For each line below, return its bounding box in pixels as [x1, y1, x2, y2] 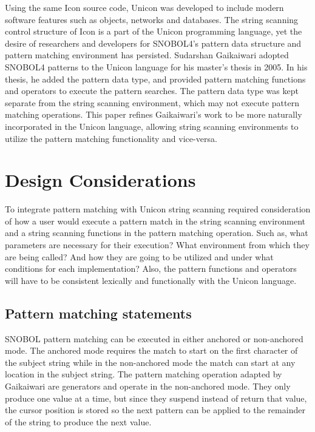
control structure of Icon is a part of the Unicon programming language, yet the [5, 25, 302, 38]
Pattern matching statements [5, 303, 192, 322]
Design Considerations [5, 167, 196, 192]
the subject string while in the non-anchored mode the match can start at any [5, 356, 296, 368]
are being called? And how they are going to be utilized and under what [5, 250, 274, 263]
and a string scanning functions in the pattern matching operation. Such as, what [5, 226, 308, 239]
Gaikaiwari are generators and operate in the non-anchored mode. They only [5, 379, 291, 392]
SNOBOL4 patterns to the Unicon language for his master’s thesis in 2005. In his [5, 60, 308, 73]
